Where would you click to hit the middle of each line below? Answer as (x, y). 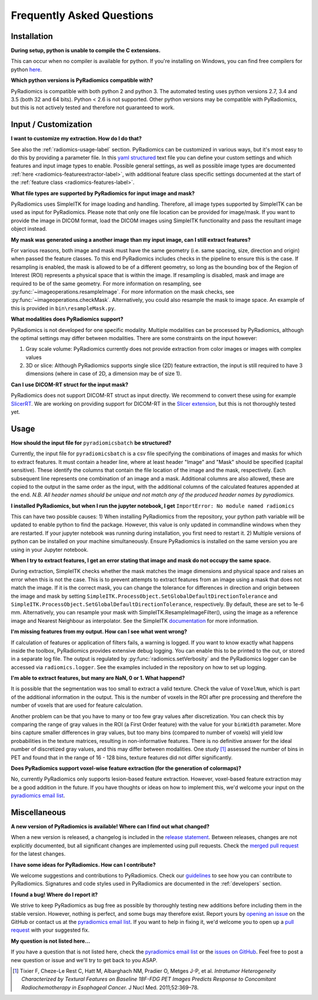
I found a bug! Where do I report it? (54, 894)
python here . (26, 69)
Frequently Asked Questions (82, 15)
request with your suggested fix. (50, 930)
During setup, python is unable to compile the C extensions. (86, 51)
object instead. (29, 229)
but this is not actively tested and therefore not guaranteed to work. (93, 108)
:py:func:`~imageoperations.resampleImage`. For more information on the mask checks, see (123, 291)
